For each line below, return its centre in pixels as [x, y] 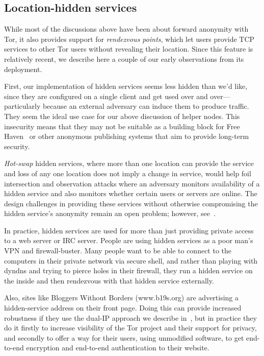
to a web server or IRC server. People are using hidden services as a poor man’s [129, 240]
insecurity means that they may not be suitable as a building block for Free [122, 126]
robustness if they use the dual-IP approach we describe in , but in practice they [130, 317]
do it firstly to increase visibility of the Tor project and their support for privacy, [130, 328]
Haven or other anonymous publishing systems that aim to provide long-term [127, 136]
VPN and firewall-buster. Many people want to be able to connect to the [118, 251]
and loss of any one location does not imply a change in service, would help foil [128, 173]
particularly [22, 106]
